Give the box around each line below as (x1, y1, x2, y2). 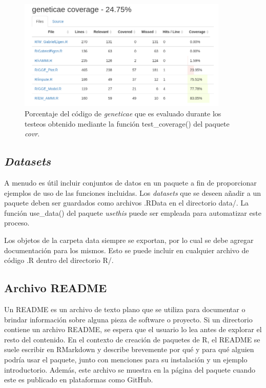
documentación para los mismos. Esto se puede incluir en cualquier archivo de (4, 244, 249, 255)
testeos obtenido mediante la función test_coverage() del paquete (25, 118, 230, 129)
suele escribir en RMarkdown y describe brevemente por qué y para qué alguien (4, 344, 254, 355)
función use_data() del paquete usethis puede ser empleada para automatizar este (4, 207, 261, 218)
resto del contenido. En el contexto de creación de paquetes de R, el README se (4, 334, 260, 344)
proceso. (4, 217, 30, 228)
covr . (25, 128, 40, 139)
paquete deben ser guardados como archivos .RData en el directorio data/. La (4, 197, 249, 208)
